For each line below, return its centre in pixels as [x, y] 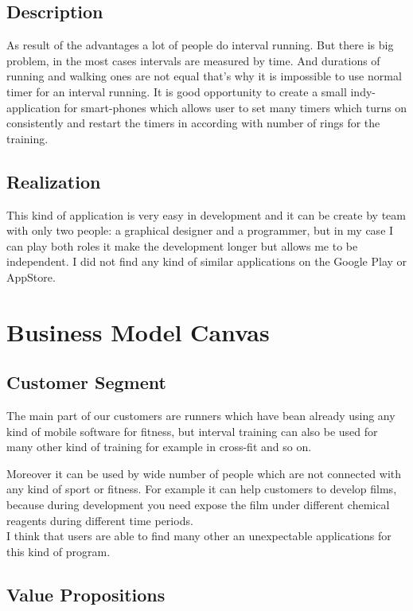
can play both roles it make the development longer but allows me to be [182, 245]
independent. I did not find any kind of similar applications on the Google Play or [207, 261]
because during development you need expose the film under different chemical [198, 505]
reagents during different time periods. [100, 520]
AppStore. [31, 276]
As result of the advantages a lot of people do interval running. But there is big [200, 45]
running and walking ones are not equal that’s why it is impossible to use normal [204, 76]
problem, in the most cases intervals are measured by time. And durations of [193, 60]
